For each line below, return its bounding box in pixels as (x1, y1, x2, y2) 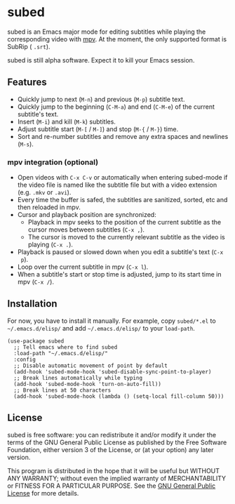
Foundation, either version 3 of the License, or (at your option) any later (7, 445, 214, 453)
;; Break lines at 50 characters (13, 387, 112, 394)
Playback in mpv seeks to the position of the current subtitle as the (27, 218, 222, 227)
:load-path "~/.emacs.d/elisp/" (13, 350, 109, 357)
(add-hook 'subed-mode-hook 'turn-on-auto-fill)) (13, 380, 161, 387)
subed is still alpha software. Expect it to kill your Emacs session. (7, 55, 195, 64)
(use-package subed (7, 338, 65, 345)
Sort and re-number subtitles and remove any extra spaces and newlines (17, 132, 229, 140)
